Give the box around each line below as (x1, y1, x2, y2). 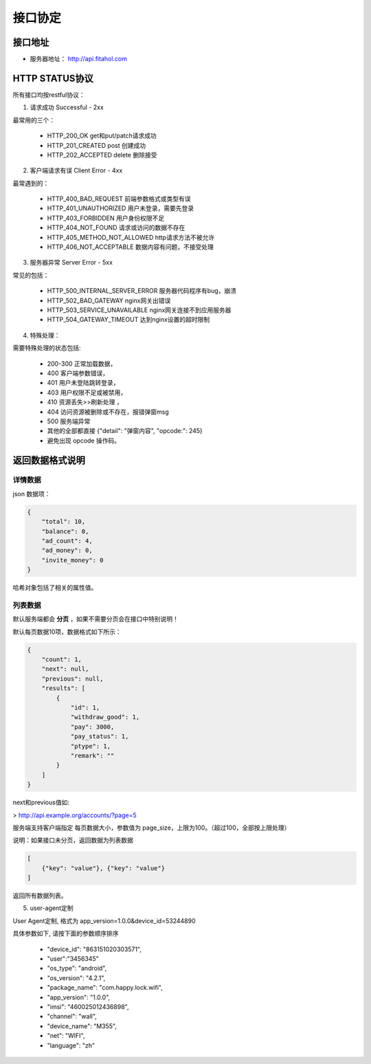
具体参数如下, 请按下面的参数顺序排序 (12, 929, 119, 938)
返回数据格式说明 (12, 454, 85, 466)
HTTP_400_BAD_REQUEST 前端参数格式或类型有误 (47, 195, 192, 203)
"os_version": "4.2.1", (47, 973, 106, 982)
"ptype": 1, (70, 742, 111, 750)
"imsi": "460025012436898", (47, 1002, 129, 1010)
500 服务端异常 (47, 417, 91, 425)
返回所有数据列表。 (12, 891, 67, 900)
